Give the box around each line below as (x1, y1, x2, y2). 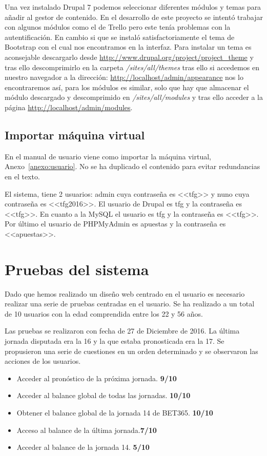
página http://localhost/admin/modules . (5, 101, 133, 112)
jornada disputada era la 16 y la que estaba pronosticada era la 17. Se (5, 335, 224, 346)
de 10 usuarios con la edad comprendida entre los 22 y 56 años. (5, 308, 203, 319)
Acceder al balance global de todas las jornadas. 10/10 (16, 390, 191, 401)
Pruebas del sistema (5, 258, 149, 279)
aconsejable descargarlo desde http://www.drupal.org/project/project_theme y (5, 51, 254, 62)
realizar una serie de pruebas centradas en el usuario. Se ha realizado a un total (5, 298, 255, 309)
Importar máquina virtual (5, 127, 145, 142)
